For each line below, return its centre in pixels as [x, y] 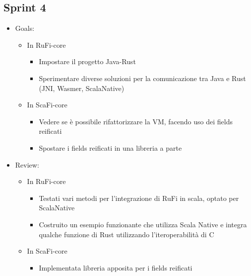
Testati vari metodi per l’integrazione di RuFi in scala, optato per [139, 198]
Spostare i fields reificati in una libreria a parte [110, 147]
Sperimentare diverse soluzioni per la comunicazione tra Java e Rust [142, 78]
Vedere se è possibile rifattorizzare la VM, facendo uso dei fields [136, 121]
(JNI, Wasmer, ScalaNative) [82, 88]
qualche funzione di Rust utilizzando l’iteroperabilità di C [126, 234]
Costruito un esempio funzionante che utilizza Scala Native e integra [143, 224]
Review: [27, 164]
